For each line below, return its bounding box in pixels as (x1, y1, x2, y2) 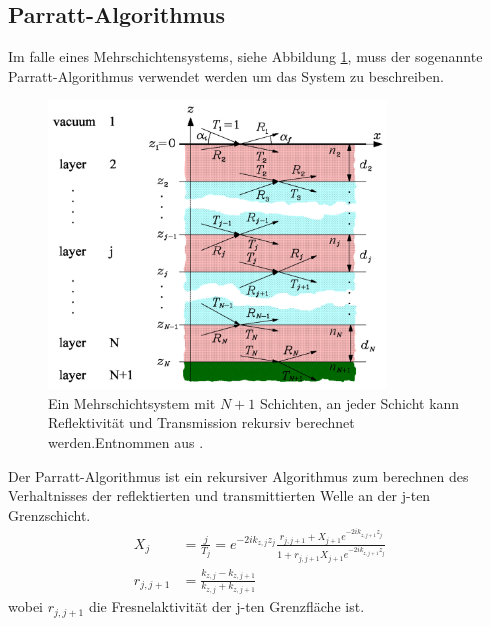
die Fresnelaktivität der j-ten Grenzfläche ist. (88, 596, 365, 617)
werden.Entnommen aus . (48, 432, 204, 452)
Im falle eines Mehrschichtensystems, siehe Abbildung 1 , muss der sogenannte (8, 46, 483, 67)
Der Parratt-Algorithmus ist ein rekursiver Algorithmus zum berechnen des (8, 465, 469, 486)
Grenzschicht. (8, 504, 91, 525)
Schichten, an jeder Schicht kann (259, 392, 460, 413)
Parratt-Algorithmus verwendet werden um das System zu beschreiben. (8, 65, 444, 86)
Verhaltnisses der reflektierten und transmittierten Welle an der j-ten (8, 485, 431, 506)
